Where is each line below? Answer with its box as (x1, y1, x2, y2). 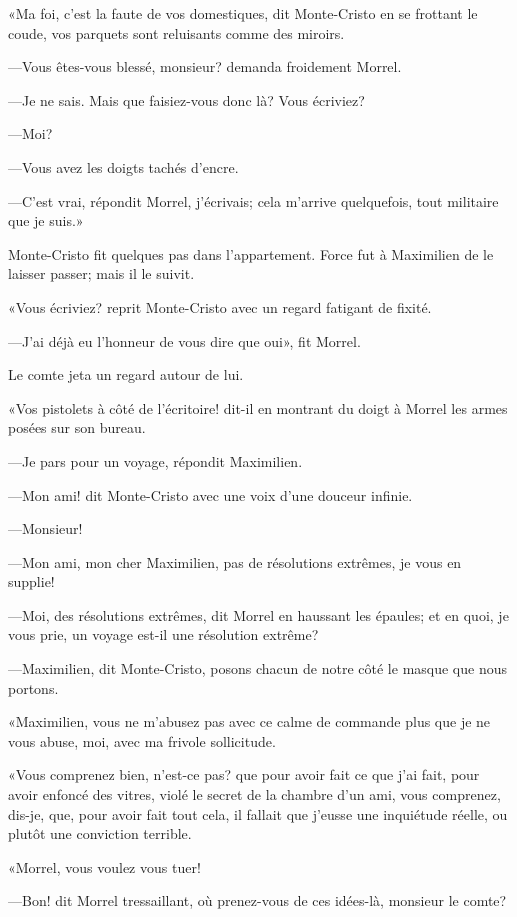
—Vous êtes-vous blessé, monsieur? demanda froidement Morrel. (8, 56, 402, 77)
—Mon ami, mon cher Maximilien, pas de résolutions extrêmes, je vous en (8, 551, 462, 572)
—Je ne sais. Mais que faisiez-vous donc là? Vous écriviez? (8, 89, 365, 110)
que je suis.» (8, 210, 84, 231)
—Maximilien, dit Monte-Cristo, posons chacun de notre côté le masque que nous (8, 658, 507, 679)
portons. (8, 677, 59, 698)
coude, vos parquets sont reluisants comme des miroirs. (8, 22, 345, 43)
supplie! (8, 571, 55, 592)
